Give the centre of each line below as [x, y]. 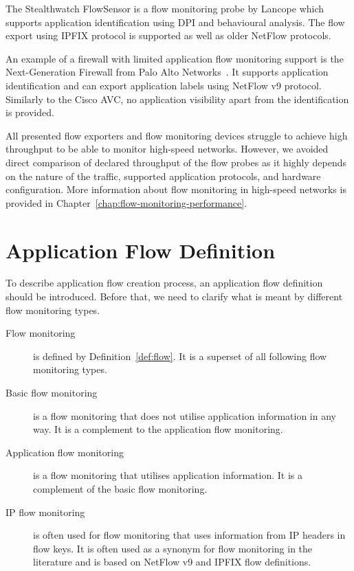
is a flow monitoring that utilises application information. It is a [168, 475]
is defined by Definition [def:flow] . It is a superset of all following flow [180, 356]
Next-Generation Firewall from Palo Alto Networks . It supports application [167, 72]
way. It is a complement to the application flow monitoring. [158, 429]
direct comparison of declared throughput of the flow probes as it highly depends [176, 162]
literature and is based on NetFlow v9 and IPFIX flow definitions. [172, 562]
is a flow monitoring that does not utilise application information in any [185, 415]
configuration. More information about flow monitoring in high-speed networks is [176, 189]
